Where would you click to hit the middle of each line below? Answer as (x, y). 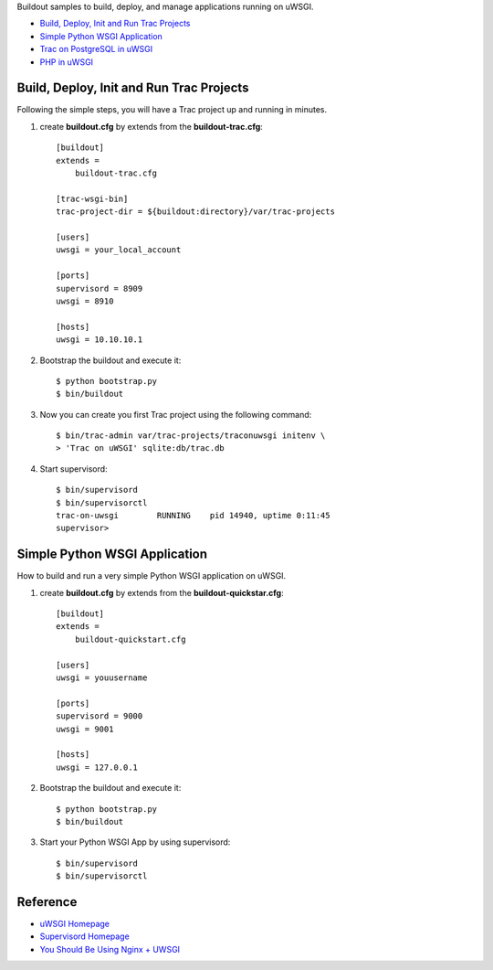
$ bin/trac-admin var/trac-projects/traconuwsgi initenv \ (191, 436)
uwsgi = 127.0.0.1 (97, 767)
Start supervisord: (74, 469)
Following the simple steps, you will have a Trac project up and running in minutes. (172, 110)
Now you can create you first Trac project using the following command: (176, 414)
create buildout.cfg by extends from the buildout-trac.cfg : (152, 126)
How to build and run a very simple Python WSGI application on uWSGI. (152, 576)
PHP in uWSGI (67, 62)
